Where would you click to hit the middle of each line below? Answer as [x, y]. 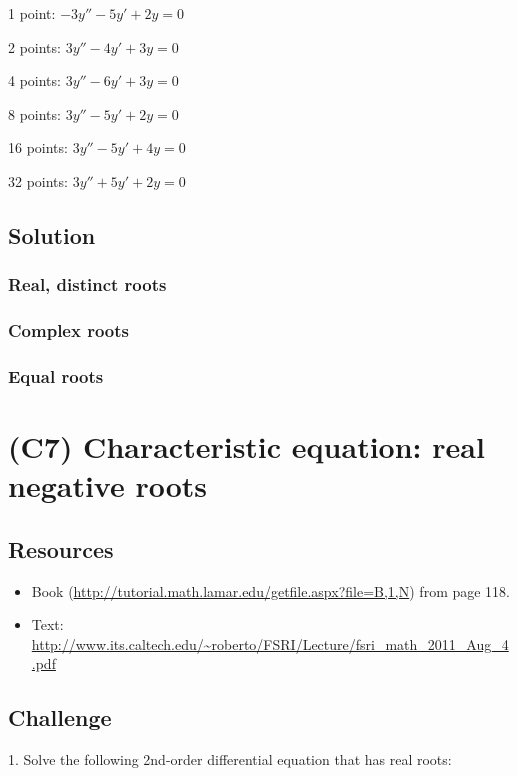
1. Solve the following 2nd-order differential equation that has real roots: [230, 759]
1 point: [32, 13]
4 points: [34, 80]
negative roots [108, 485]
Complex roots [68, 330]
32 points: [38, 180]
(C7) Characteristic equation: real [246, 446]
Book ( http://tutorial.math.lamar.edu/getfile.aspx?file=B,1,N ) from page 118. [271, 590]
